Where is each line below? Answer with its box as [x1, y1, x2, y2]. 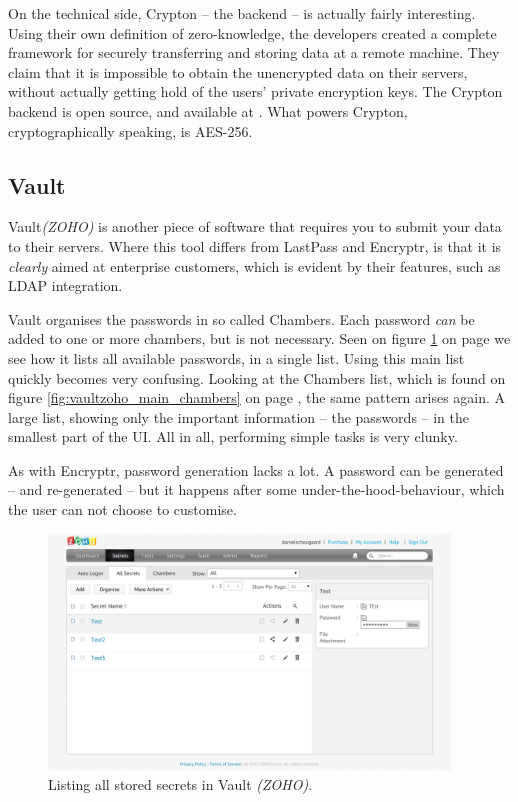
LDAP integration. [8, 275, 123, 296]
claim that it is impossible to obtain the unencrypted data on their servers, [8, 61, 468, 82]
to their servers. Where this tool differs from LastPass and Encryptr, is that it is [8, 235, 502, 256]
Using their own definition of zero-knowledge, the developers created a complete [8, 22, 497, 43]
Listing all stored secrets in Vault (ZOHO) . [48, 774, 313, 795]
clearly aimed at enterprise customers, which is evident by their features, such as [8, 255, 501, 276]
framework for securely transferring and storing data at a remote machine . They [8, 42, 500, 63]
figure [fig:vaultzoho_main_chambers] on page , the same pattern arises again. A [8, 387, 506, 408]
